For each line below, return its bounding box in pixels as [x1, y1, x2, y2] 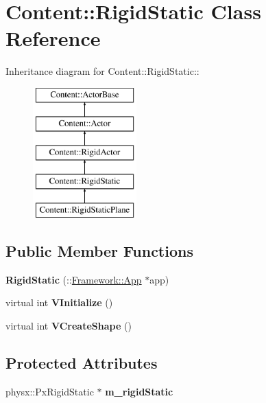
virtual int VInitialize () [5, 295, 113, 310]
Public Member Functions [5, 240, 193, 261]
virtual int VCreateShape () [5, 318, 132, 332]
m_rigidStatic [105, 384, 173, 398]
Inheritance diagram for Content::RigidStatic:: [5, 64, 199, 78]
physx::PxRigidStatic [5, 384, 94, 398]
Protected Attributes [5, 352, 158, 373]
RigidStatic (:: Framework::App [5, 272, 142, 286]
